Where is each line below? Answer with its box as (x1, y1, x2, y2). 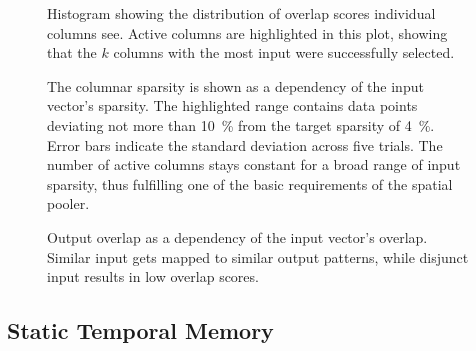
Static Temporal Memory (7, 315, 274, 346)
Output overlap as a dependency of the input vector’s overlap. (47, 226, 428, 247)
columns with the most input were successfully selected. (113, 42, 455, 63)
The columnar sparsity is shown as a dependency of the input (47, 75, 424, 96)
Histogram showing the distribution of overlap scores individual (47, 3, 436, 23)
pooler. (47, 193, 90, 214)
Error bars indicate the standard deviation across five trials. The (47, 134, 443, 155)
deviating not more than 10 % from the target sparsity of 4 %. (47, 114, 435, 135)
